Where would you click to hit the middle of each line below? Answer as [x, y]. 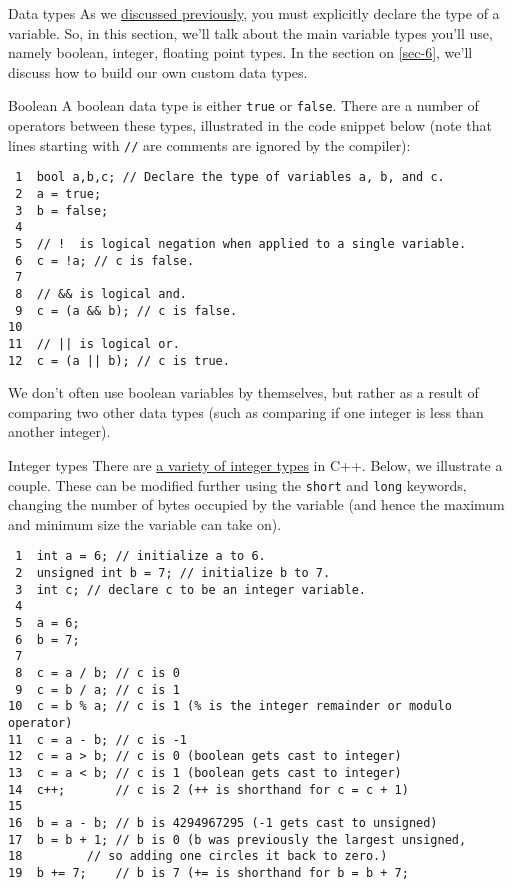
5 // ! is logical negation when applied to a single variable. [241, 243]
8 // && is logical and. [101, 293]
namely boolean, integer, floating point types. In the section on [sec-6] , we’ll [240, 52]
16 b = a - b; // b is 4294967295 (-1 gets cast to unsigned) [223, 822]
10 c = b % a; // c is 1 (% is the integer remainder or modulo [230, 706]
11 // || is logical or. [94, 343]
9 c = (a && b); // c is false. [126, 310]
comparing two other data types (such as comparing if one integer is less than [246, 411]
